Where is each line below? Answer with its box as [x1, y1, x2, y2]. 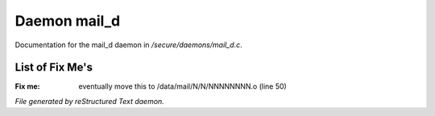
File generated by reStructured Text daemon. [14, 96, 164, 106]
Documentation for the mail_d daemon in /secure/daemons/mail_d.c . [14, 40, 242, 50]
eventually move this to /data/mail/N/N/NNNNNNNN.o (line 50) [78, 82, 288, 91]
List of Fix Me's [14, 61, 93, 74]
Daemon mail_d [14, 12, 121, 30]
